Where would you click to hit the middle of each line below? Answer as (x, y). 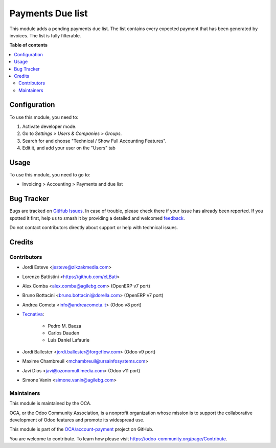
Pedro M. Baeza (65, 326)
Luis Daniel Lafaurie (68, 340)
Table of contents (29, 45)
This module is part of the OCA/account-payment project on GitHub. (81, 429)
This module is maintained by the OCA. (50, 404)
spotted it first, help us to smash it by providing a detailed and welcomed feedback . (97, 218)
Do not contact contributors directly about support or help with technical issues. (94, 228)
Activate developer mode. (49, 126)
